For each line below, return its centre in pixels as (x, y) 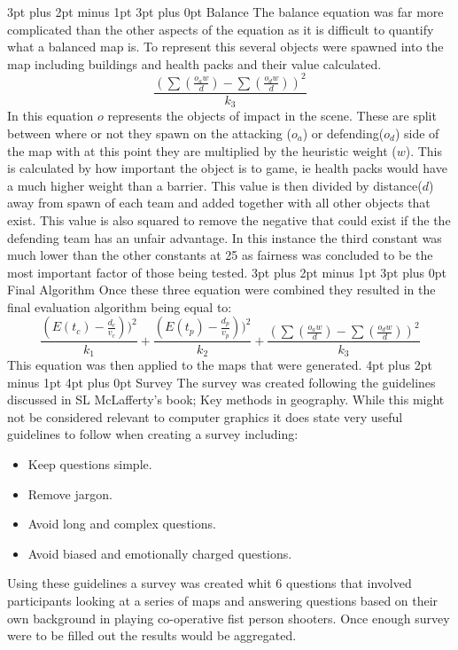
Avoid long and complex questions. (122, 524)
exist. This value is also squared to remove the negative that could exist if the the (229, 219)
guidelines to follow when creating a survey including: (153, 434)
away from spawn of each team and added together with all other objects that (219, 203)
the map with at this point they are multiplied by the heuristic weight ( (202, 150)
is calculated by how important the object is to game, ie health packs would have (227, 168)
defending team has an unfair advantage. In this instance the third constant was (225, 237)
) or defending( (343, 133)
